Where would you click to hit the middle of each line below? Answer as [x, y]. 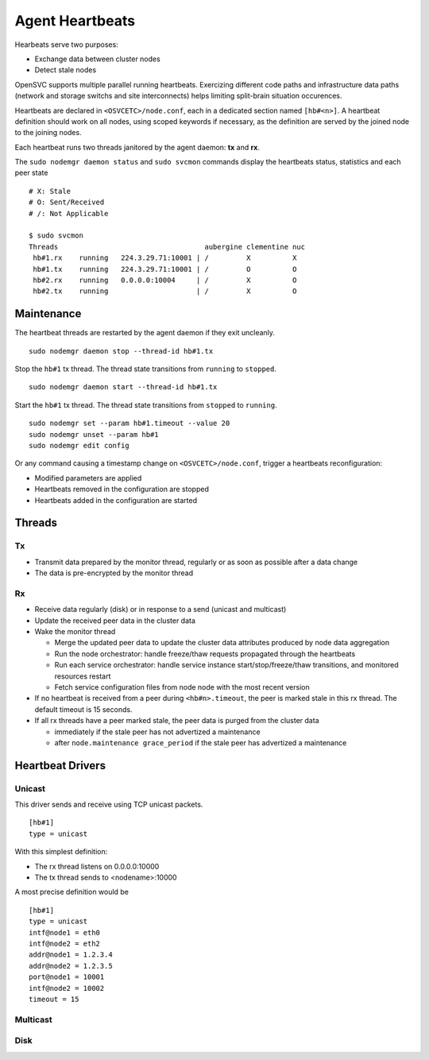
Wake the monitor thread [75, 632]
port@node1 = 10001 [67, 977]
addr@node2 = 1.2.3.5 [71, 966]
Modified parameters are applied [88, 478]
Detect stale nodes [66, 70]
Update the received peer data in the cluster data [115, 621]
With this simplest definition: [61, 852]
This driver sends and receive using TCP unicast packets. [109, 805]
